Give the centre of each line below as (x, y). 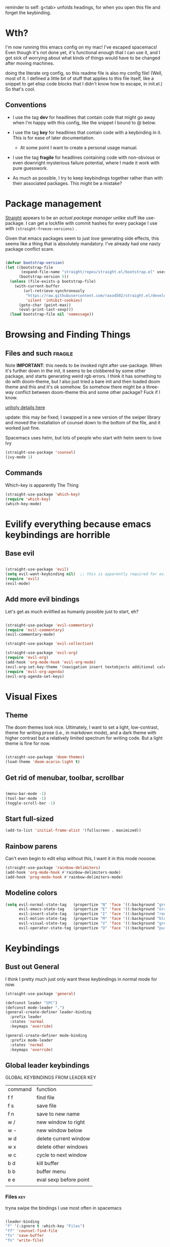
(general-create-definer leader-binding (49, 1012)
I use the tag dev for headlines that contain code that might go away (84, 117)
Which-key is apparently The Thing (42, 485)
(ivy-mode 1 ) (19, 457)
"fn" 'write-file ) (25, 1240)
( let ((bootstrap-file (29, 268)
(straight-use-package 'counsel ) (40, 453)
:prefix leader (26, 1017)
